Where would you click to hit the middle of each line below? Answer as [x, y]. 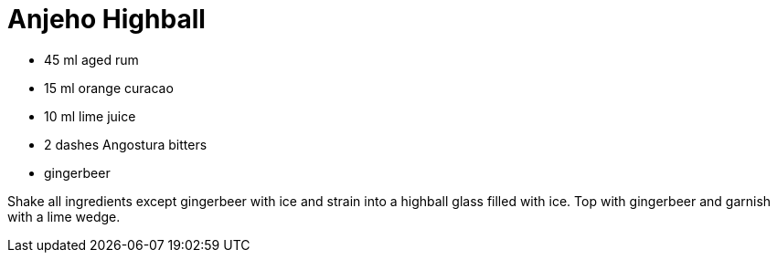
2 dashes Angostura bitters [126, 144]
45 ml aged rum [91, 59]
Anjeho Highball [106, 19]
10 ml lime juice [90, 116]
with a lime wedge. [64, 216]
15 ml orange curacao [109, 88]
